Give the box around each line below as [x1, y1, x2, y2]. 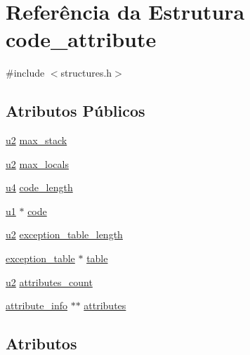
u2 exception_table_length [6, 227, 123, 242]
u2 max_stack [6, 133, 67, 148]
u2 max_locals [6, 156, 69, 171]
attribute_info [6, 298, 67, 313]
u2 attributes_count [6, 274, 93, 289]
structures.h [60, 65, 112, 80]
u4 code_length [6, 180, 73, 195]
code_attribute [6, 25, 157, 53]
